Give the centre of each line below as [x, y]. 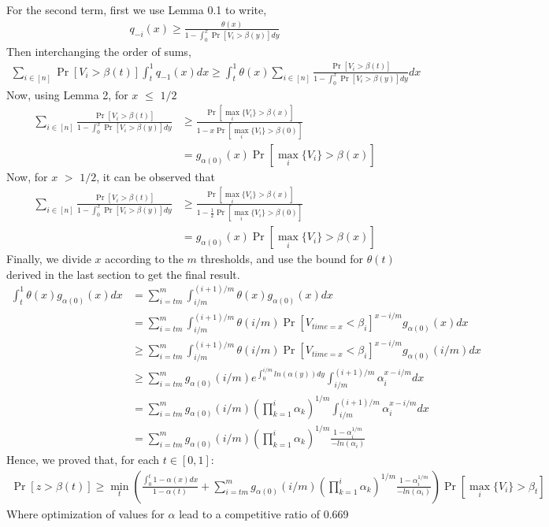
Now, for [27, 176]
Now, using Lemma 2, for [67, 94]
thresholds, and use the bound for [282, 259]
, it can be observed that [156, 176]
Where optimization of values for [85, 513]
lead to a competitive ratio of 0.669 [264, 513]
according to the [144, 259]
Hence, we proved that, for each [83, 459]
